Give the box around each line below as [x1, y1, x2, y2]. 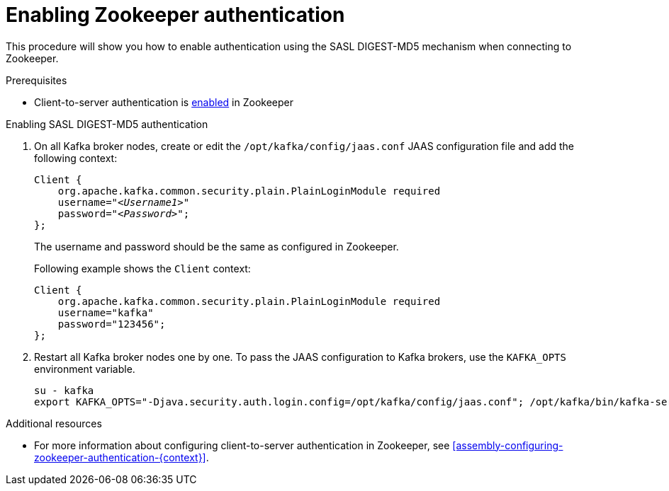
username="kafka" [57, 306, 154, 318]
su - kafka [34, 384, 94, 396]
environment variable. [34, 362, 135, 375]
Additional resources [6, 417, 102, 429]
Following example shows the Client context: [34, 262, 251, 275]
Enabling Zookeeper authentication [6, 3, 345, 27]
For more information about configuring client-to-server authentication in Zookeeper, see [34, 439, 450, 451]
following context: [34, 151, 118, 164]
